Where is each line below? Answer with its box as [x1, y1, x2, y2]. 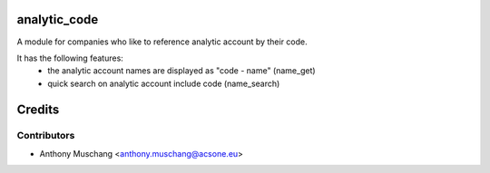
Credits [16, 101, 60, 117]
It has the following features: [16, 53, 124, 63]
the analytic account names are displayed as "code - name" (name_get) [47, 65, 317, 76]
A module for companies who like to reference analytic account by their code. [16, 36, 308, 47]
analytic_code [16, 12, 99, 27]
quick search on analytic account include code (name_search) [47, 78, 280, 89]
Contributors [16, 130, 75, 142]
